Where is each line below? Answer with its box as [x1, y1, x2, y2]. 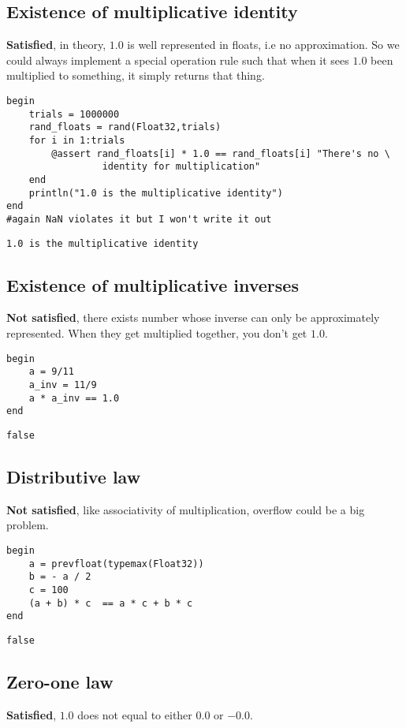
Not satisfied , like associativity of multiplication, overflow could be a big [6, 501, 365, 517]
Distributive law [6, 464, 141, 488]
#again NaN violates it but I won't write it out [6, 213, 272, 225]
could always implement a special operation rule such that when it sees [6, 51, 349, 68]
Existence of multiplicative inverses [6, 272, 299, 297]
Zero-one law [6, 669, 114, 693]
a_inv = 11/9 [28, 379, 97, 390]
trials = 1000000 [28, 108, 120, 120]
